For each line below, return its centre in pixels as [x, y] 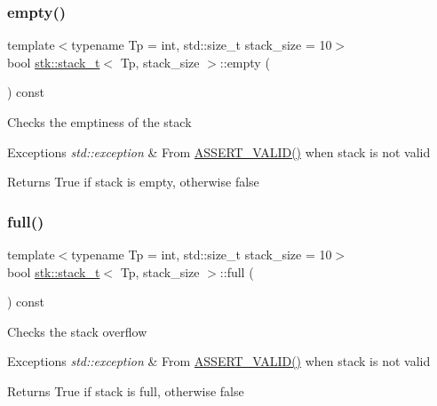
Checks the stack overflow [77, 331]
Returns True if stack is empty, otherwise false [133, 182]
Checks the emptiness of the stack [99, 122]
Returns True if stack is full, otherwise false [126, 390]
